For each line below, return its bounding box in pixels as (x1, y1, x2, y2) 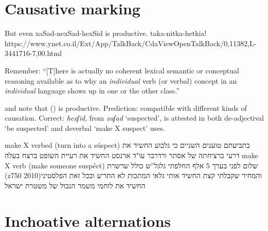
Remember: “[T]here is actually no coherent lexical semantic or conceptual (5, 65, 239, 75)
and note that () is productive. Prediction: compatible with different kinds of (5, 102, 247, 113)
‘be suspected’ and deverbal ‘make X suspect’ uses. (5, 122, 165, 133)
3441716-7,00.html (5, 48, 62, 59)
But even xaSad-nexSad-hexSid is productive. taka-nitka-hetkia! (5, 28, 207, 38)
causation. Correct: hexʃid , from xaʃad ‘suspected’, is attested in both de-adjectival (5, 112, 264, 123)
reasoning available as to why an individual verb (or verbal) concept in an (5, 75, 237, 86)
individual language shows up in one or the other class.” (5, 85, 180, 96)
